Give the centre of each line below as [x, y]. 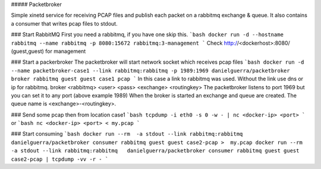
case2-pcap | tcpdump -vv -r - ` [60, 159]
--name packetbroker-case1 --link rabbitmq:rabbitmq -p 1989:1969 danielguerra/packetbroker [151, 71]
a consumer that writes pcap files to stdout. [64, 23]
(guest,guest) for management [48, 51]
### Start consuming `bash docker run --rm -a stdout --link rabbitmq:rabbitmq [127, 134]
